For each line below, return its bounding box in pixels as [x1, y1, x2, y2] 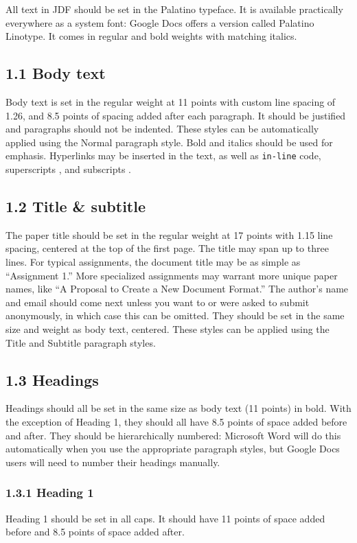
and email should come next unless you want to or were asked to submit [5, 294, 310, 309]
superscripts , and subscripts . [5, 162, 131, 176]
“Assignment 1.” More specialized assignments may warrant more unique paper [5, 268, 338, 282]
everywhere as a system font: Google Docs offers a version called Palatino [5, 15, 314, 30]
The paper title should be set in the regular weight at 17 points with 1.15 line [5, 227, 333, 242]
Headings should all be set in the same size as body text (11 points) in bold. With [5, 401, 352, 415]
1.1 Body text [5, 62, 106, 84]
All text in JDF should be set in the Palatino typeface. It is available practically [5, 2, 343, 16]
